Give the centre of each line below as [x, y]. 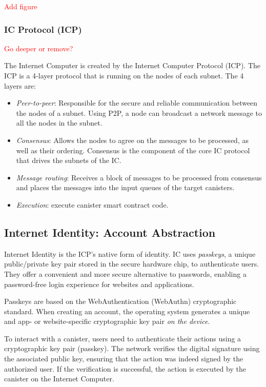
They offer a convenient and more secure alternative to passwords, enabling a [125, 273]
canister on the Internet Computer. [59, 379]
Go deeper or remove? [39, 48]
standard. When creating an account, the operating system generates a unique [127, 311]
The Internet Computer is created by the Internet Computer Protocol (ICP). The [132, 65]
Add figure [21, 6]
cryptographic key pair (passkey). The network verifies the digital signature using [132, 348]
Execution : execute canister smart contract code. [92, 204]
